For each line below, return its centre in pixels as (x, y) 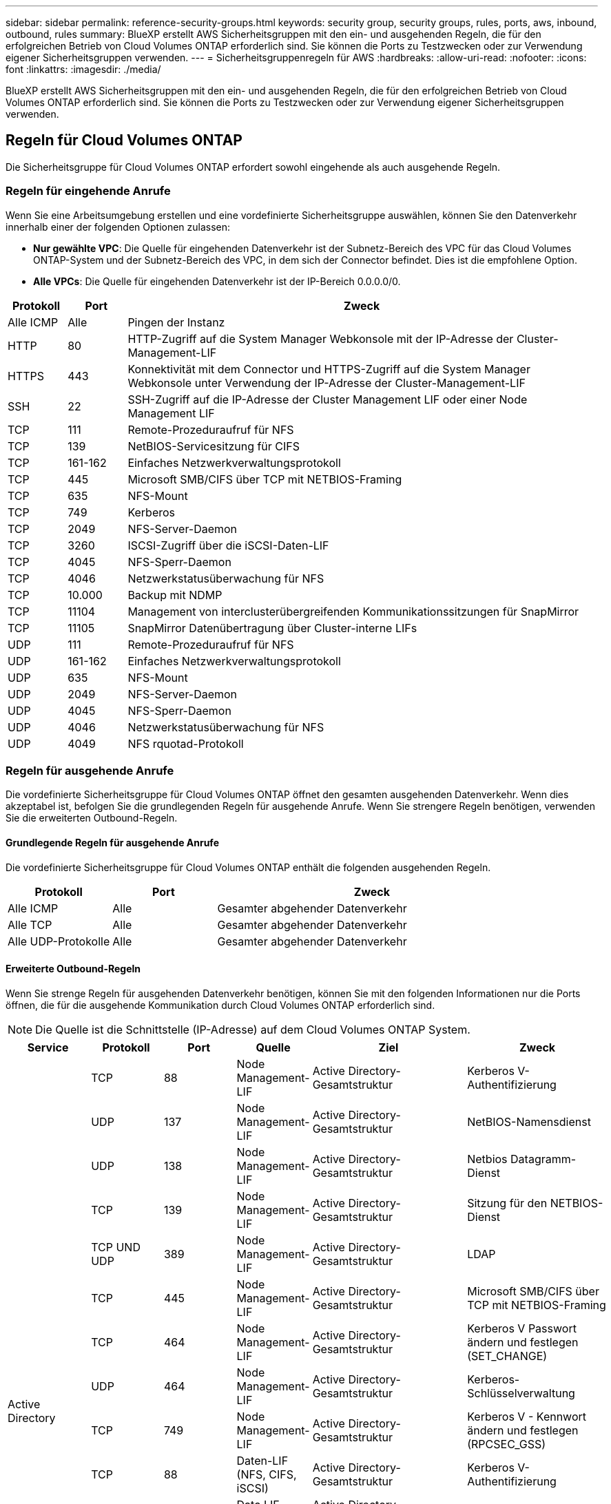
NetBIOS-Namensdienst (529, 1121)
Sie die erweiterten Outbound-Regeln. (92, 818)
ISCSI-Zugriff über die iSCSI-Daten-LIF (228, 545)
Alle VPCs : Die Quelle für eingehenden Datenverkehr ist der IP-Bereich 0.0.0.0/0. (217, 281)
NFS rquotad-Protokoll (186, 743)
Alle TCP (30, 925)
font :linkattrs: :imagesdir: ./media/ (83, 69)
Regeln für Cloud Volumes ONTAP (124, 140)
